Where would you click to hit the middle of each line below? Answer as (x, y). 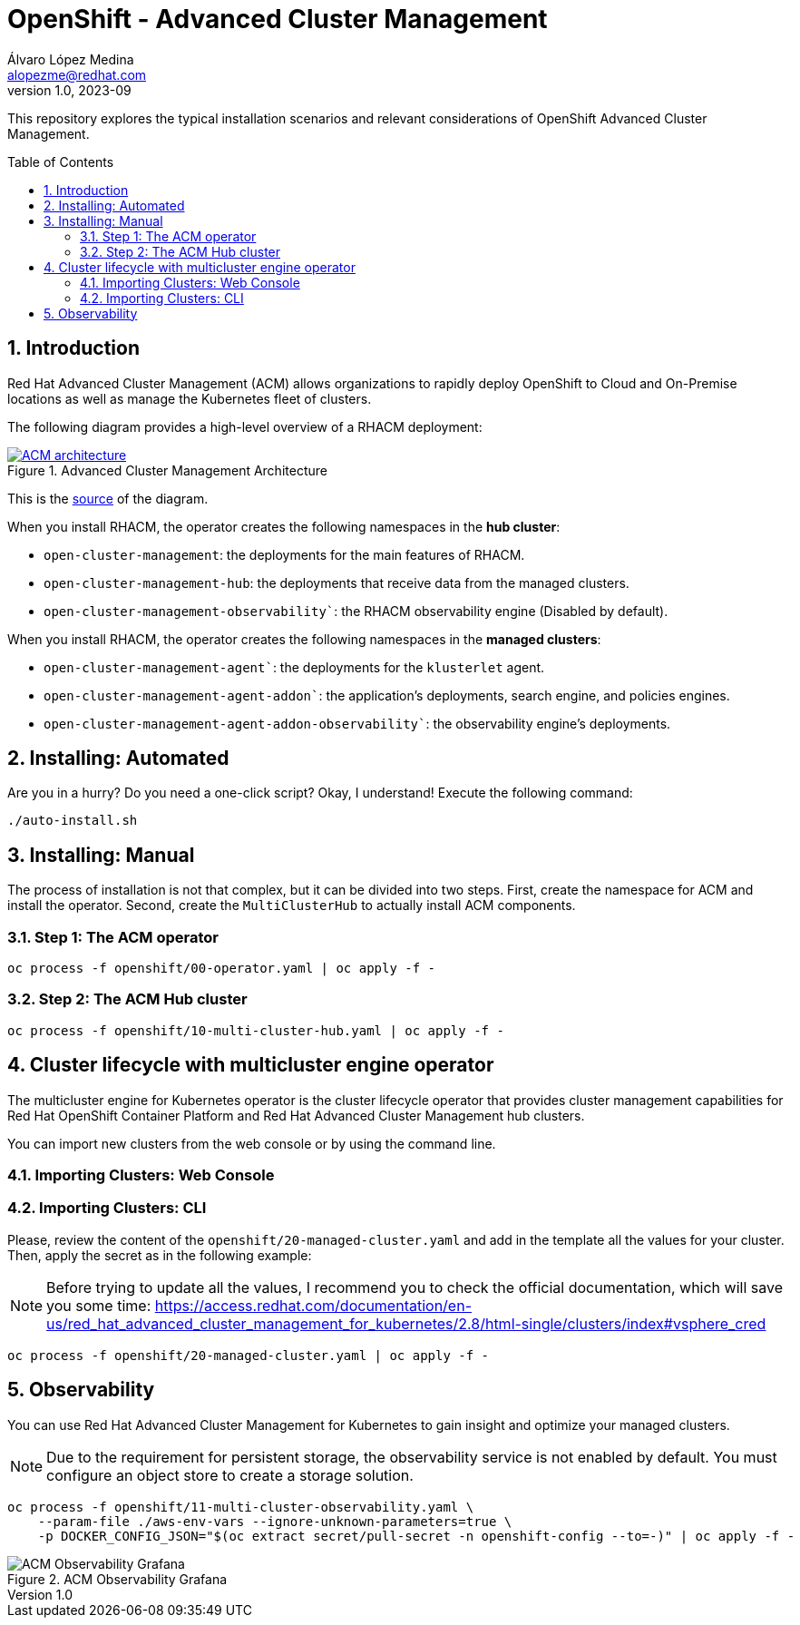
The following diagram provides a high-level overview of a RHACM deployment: (245, 426)
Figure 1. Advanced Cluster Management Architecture (167, 470)
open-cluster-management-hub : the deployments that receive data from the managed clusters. (337, 582)
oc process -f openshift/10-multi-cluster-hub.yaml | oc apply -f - (256, 1030)
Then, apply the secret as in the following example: (160, 1255)
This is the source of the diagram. (108, 498)
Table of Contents (61, 162)
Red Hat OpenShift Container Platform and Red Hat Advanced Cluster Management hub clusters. (296, 1115)
